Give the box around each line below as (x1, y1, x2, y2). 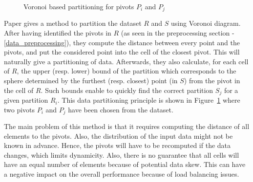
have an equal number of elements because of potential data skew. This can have (4, 159, 246, 169)
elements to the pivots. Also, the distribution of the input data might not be (4, 130, 233, 141)
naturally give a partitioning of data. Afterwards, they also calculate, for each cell (4, 56, 249, 66)
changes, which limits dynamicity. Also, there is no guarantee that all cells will (4, 149, 239, 160)
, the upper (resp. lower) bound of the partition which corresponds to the (17, 66, 236, 76)
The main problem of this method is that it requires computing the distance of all (4, 121, 250, 131)
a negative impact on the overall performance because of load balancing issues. (4, 169, 239, 179)
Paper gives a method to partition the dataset (4, 18, 142, 28)
